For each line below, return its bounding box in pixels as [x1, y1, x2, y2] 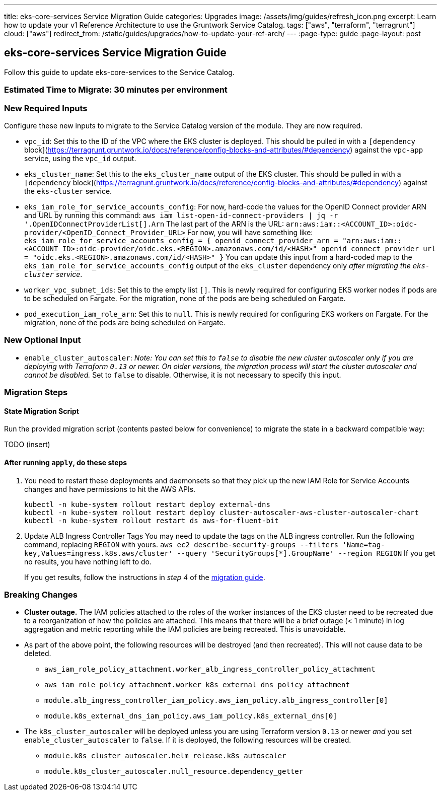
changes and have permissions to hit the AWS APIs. [24, 484, 196, 493]
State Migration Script [4, 406, 79, 415]
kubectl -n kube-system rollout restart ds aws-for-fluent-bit [24, 516, 279, 525]
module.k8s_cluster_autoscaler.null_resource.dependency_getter [44, 767, 304, 776]
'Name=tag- [342, 540, 385, 549]
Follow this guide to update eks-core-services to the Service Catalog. [4, 67, 235, 77]
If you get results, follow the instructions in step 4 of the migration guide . [24, 572, 265, 582]
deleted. [24, 649, 51, 658]
